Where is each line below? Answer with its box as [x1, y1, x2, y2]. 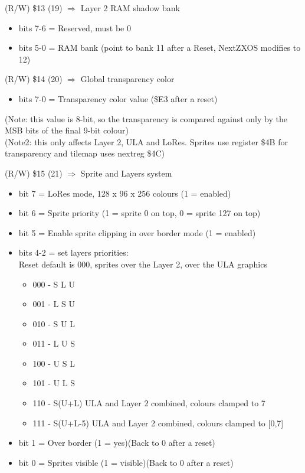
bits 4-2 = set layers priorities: [18, 246, 129, 259]
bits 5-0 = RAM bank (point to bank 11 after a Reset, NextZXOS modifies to [18, 41, 301, 54]
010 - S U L [32, 317, 75, 330]
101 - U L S [32, 377, 75, 389]
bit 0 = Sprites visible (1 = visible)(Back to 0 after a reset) [18, 456, 234, 468]
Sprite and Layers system [80, 167, 172, 179]
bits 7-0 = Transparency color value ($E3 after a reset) [18, 92, 218, 105]
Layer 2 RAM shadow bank [80, 2, 180, 14]
